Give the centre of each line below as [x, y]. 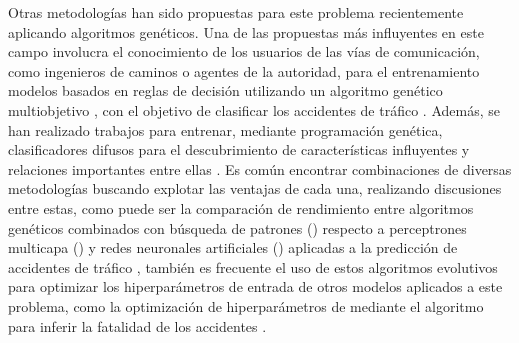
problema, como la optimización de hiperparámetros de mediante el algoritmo [246, 305]
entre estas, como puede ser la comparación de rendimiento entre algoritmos [241, 207]
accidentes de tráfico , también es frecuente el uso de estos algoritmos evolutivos [253, 266]
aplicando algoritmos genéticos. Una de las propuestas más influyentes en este [246, 31]
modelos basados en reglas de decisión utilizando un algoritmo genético [225, 90]
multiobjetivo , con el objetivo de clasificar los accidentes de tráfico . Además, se [254, 109]
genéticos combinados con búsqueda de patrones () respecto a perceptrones [237, 227]
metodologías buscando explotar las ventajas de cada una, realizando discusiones [255, 188]
